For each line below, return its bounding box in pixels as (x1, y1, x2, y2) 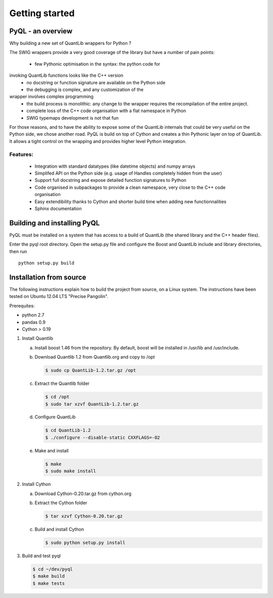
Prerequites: (9, 303, 35, 309)
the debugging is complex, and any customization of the (26, 86, 144, 93)
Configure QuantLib (34, 414, 76, 420)
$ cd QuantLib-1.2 (45, 427, 91, 433)
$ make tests (32, 580, 65, 586)
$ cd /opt (45, 394, 70, 400)
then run (9, 248, 27, 255)
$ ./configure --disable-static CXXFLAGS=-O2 (45, 434, 160, 440)
